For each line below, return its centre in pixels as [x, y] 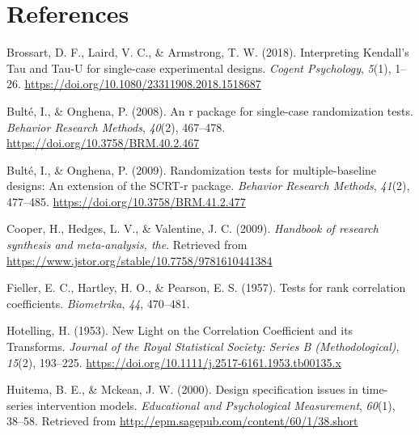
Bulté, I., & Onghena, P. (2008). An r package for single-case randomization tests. [210, 110]
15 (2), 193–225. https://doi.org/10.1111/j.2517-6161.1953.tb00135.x [174, 362]
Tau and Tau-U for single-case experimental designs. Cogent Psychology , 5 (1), [199, 68]
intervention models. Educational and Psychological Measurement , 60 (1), [216, 405]
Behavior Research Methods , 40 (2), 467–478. [116, 127]
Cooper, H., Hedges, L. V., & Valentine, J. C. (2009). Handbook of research [193, 228]
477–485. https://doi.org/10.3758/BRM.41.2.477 [126, 201]
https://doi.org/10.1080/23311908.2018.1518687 [143, 84]
